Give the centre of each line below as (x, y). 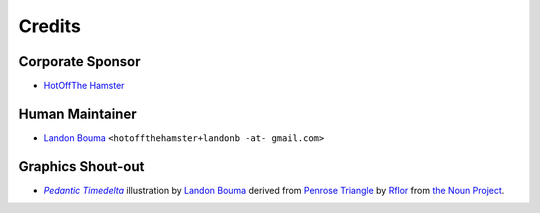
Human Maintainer (77, 113)
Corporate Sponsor (79, 61)
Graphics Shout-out (81, 166)
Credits (50, 26)
